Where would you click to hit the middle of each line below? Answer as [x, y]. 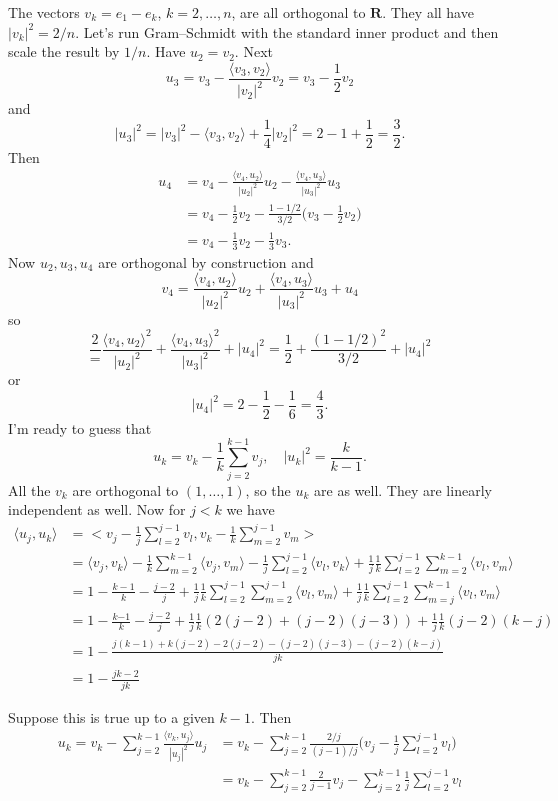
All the [29, 489]
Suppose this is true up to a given [111, 716]
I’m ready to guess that [80, 427]
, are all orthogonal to [298, 12]
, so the [268, 489]
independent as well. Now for [97, 509]
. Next [253, 51]
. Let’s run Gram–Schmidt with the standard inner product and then [287, 31]
